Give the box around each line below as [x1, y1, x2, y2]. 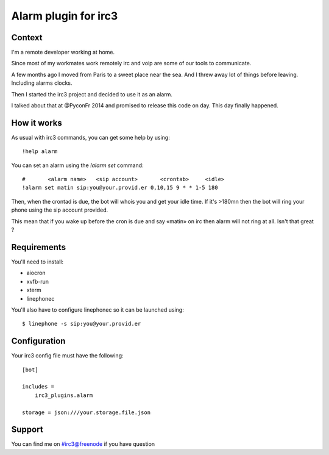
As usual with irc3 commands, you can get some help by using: [11, 134, 170, 141]
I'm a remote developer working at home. [11, 49, 115, 56]
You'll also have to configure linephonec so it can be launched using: [11, 306, 184, 313]
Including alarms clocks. [11, 79, 73, 87]
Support [11, 425, 43, 435]
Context [11, 32, 43, 43]
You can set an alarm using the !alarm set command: [11, 162, 144, 169]
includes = [22, 383, 55, 390]
